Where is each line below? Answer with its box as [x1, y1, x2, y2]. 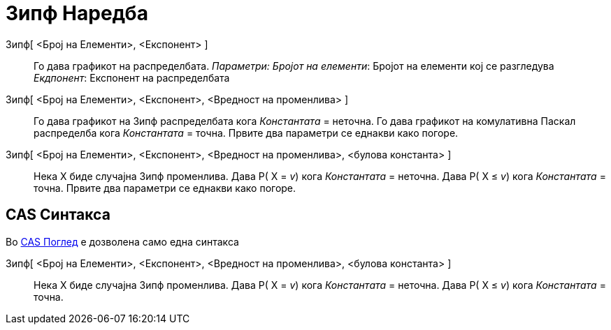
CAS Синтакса [6, 206, 110, 224]
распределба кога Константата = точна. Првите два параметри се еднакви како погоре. [34, 126, 459, 139]
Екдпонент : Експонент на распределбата [34, 71, 230, 84]
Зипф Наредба [6, 1, 148, 25]
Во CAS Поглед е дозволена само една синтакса [6, 235, 239, 248]
